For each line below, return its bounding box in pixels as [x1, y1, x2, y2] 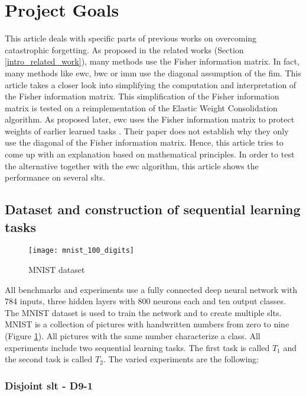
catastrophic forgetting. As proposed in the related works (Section [5, 43, 244, 56]
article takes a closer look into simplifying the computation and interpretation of [5, 78, 297, 91]
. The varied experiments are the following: [103, 353, 259, 365]
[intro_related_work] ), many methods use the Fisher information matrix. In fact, [5, 55, 300, 67]
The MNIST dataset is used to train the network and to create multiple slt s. [5, 306, 282, 318]
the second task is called [5, 353, 93, 365]
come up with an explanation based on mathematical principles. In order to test [5, 148, 295, 160]
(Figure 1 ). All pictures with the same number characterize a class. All [5, 330, 261, 342]
